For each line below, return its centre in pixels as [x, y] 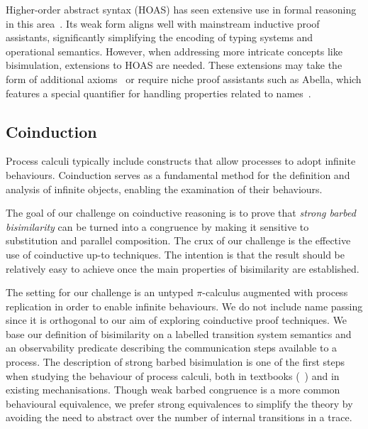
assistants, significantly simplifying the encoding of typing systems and [160, 37]
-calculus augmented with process [275, 292]
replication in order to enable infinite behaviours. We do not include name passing [184, 306]
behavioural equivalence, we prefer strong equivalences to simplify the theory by [179, 403]
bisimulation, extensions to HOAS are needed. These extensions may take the [174, 65]
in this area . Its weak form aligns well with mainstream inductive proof [163, 23]
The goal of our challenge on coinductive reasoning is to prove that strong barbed [181, 213]
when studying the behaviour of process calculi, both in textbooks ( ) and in [173, 375]
